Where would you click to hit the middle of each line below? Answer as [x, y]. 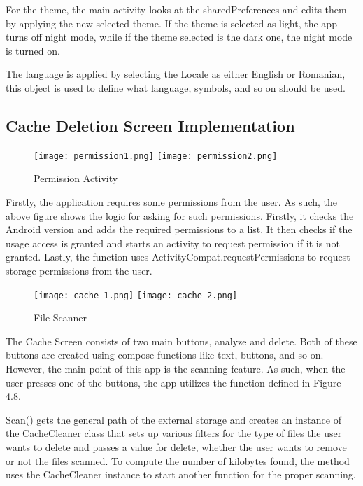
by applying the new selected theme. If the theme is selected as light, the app [171, 23]
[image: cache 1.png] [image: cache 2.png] [136, 295]
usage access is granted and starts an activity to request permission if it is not [173, 243]
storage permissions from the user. [79, 270]
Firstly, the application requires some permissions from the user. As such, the [171, 202]
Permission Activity [76, 178]
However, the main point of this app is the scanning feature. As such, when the [176, 369]
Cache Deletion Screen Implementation [150, 125]
